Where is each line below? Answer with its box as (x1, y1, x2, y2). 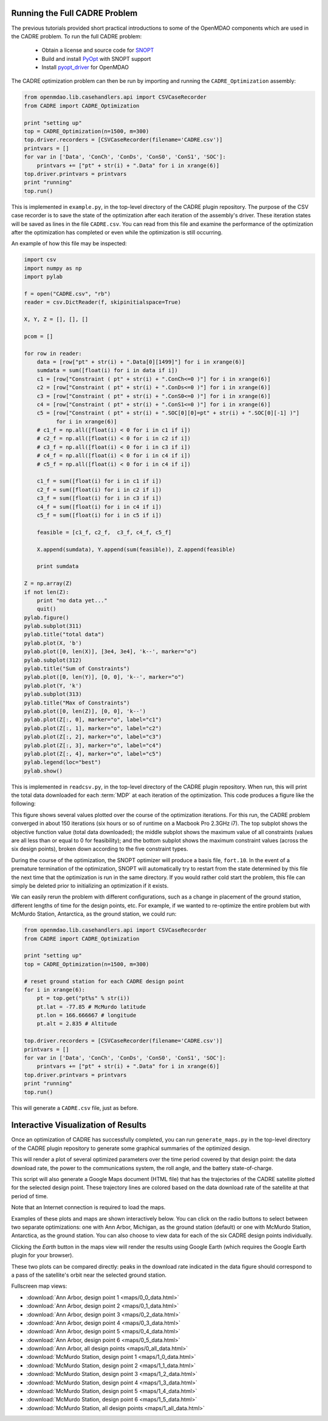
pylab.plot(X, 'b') (24, 639, 82, 647)
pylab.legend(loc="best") (24, 759, 101, 766)
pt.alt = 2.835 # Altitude (36, 1020, 118, 1027)
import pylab (24, 273, 63, 280)
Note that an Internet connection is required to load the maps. (11, 1204, 166, 1211)
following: (11, 800, 36, 807)
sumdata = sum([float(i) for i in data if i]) (36, 367, 179, 374)
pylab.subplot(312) (24, 656, 82, 664)
